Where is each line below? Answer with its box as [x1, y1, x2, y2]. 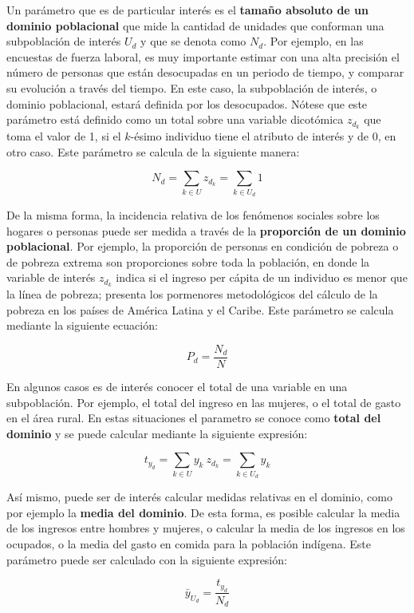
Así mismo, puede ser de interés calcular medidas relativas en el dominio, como [6, 488, 392, 505]
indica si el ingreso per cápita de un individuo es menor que [116, 269, 408, 286]
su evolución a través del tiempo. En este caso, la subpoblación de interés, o [6, 79, 377, 96]
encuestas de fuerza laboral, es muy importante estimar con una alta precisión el [6, 48, 400, 65]
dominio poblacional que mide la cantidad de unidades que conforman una [6, 17, 384, 34]
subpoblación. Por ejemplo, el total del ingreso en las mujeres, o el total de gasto [6, 394, 401, 410]
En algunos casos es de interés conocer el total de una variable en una [6, 378, 348, 395]
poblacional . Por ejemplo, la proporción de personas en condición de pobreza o [6, 238, 399, 255]
